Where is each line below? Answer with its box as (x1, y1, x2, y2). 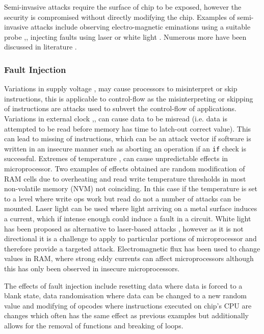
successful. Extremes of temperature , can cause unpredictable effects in (4, 153, 228, 164)
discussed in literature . (4, 41, 77, 52)
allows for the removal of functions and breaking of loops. (4, 320, 183, 330)
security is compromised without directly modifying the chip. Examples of (4, 11, 235, 22)
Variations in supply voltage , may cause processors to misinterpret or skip (4, 83, 237, 94)
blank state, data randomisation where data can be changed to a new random (4, 290, 247, 301)
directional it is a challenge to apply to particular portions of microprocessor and (4, 233, 257, 244)
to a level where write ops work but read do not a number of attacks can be (4, 193, 241, 203)
